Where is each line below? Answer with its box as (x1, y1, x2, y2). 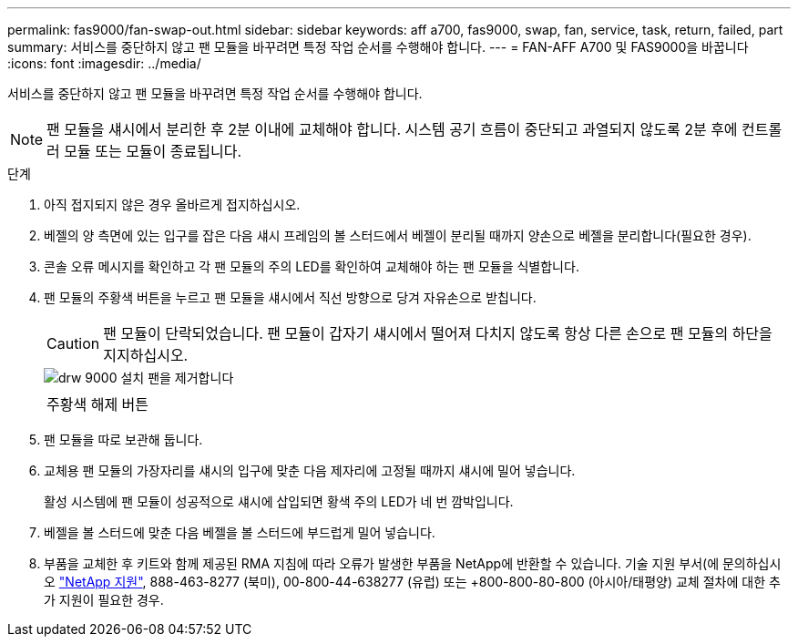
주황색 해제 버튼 (46, 395, 149, 414)
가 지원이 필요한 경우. (44, 592, 164, 608)
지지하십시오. (103, 346, 189, 364)
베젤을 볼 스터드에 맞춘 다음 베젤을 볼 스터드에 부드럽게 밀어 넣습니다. (44, 525, 435, 540)
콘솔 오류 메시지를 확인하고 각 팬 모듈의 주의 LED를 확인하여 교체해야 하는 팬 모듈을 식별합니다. (44, 259, 579, 274)
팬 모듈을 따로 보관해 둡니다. (44, 432, 203, 447)
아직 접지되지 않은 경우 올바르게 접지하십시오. (44, 197, 301, 212)
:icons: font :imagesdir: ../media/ (7, 56, 201, 71)
